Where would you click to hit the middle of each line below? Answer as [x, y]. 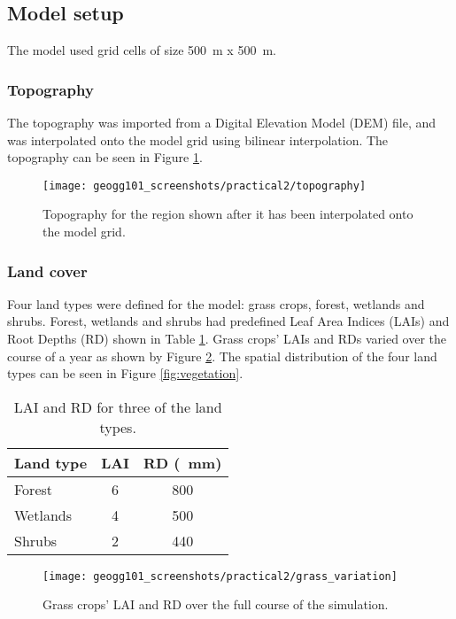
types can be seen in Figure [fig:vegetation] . [125, 373]
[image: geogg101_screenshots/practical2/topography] [205, 186]
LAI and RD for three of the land [118, 406]
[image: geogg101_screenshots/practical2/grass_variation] [220, 576]
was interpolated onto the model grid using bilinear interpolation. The [198, 139]
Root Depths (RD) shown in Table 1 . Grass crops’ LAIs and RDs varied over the [227, 339]
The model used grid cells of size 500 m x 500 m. [142, 50]
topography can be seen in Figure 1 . [105, 157]
